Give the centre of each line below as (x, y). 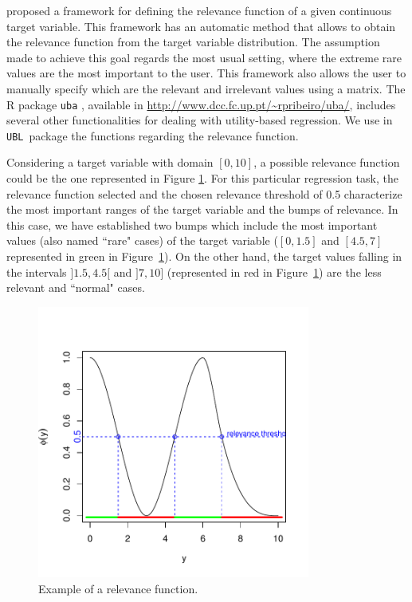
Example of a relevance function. (118, 588)
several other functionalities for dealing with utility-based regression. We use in (200, 120)
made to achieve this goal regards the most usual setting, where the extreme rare (204, 57)
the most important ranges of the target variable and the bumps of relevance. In (202, 209)
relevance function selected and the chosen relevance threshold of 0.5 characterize (204, 193)
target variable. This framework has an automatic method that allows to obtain (201, 26)
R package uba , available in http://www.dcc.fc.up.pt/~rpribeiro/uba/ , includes (201, 104)
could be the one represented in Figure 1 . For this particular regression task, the (202, 178)
